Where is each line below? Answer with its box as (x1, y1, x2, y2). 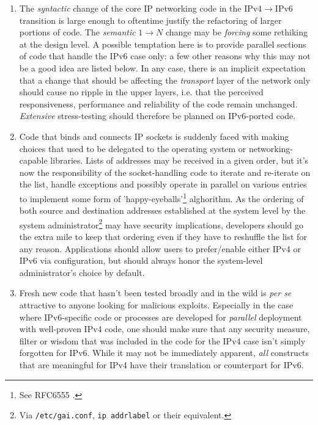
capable (19, 154, 48, 167)
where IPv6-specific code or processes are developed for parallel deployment (19, 310, 302, 323)
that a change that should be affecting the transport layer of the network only (19, 73, 311, 86)
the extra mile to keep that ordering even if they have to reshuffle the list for (19, 230, 307, 242)
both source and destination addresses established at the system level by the (19, 204, 306, 217)
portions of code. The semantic (19, 26, 136, 38)
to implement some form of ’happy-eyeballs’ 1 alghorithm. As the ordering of (19, 190, 304, 205)
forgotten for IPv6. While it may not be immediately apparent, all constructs (19, 346, 309, 359)
